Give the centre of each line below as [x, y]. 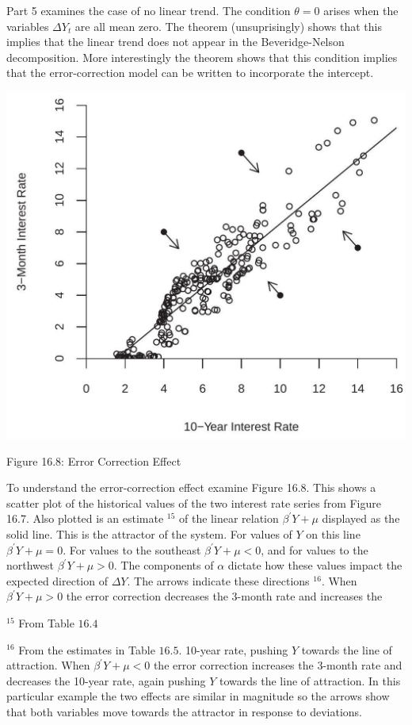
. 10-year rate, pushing [233, 649]
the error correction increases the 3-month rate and [278, 665]
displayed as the [361, 518]
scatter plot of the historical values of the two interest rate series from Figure [194, 503]
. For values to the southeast [132, 549]
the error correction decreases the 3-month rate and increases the [224, 596]
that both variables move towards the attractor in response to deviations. [184, 711]
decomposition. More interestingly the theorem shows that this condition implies [202, 57]
